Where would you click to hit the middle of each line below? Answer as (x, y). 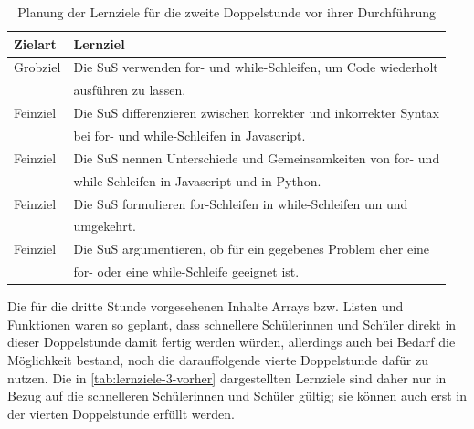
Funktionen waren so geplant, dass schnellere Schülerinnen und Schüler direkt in (232, 324)
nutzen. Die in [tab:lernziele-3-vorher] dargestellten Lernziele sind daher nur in (227, 377)
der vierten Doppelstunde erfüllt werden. (121, 413)
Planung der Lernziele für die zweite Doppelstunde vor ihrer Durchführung (226, 12)
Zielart (35, 43)
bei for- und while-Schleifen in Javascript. (190, 135)
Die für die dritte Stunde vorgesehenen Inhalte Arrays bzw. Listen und (205, 306)
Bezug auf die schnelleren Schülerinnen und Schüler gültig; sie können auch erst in (237, 396)
